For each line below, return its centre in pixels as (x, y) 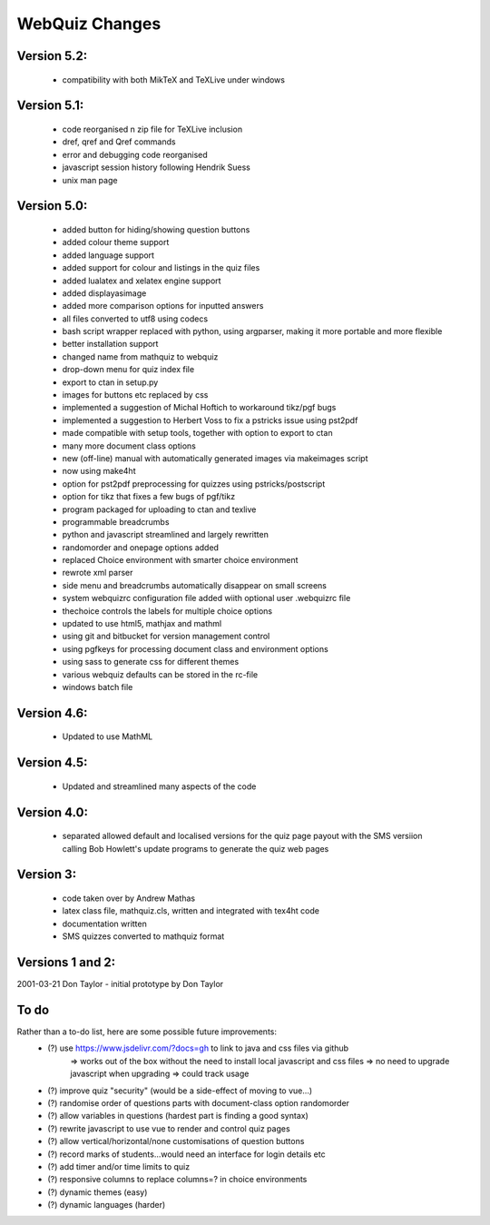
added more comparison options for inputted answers (163, 306)
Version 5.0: (52, 206)
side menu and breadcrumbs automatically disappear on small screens (194, 585)
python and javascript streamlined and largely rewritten (166, 535)
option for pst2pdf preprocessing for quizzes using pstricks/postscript (194, 484)
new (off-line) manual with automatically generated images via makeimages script (215, 458)
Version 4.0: (52, 812)
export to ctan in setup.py (110, 382)
